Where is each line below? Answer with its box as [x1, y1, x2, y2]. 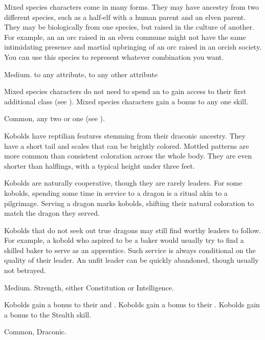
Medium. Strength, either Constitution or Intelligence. [4, 282, 174, 292]
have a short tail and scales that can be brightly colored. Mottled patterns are [4, 140, 249, 151]
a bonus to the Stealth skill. [4, 309, 92, 320]
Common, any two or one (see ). [4, 113, 105, 124]
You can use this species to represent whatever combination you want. [4, 51, 224, 62]
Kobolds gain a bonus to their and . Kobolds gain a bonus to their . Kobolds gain [4, 299, 260, 310]
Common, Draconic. [4, 326, 67, 337]
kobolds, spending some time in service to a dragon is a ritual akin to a [4, 187, 228, 198]
